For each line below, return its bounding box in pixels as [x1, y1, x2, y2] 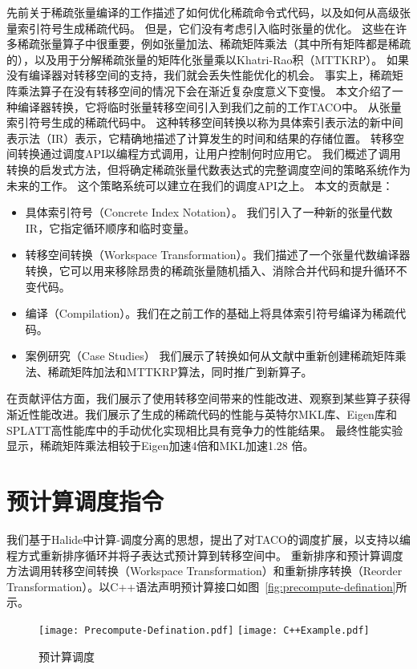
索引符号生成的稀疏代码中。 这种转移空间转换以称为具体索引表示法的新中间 [6, 114, 403, 131]
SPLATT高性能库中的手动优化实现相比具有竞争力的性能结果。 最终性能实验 [6, 421, 403, 438]
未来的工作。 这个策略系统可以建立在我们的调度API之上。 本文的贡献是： [6, 176, 394, 193]
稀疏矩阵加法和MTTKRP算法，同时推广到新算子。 [47, 363, 313, 379]
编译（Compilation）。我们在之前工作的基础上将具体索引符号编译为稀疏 [25, 305, 395, 322]
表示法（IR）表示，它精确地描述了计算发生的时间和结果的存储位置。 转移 [6, 129, 394, 146]
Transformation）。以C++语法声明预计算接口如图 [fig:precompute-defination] [6, 578, 396, 594]
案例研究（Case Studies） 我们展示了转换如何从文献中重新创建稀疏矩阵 [25, 347, 395, 364]
